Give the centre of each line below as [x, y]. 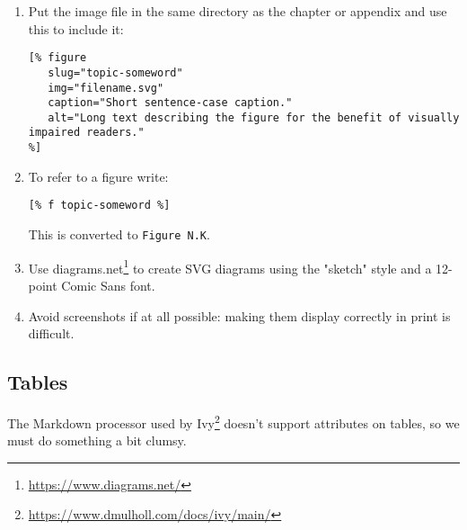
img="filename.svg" [106, 88]
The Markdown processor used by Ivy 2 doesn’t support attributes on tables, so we [233, 421]
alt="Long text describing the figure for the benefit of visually [254, 117]
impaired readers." [86, 133]
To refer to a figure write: [98, 176]
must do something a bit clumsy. [97, 440]
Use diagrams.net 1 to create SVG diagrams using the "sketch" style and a [230, 266]
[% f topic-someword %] [99, 206]
